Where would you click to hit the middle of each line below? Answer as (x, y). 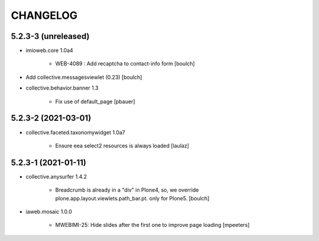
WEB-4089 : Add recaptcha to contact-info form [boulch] (125, 64)
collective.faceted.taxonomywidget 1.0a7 (75, 132)
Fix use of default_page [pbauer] (95, 101)
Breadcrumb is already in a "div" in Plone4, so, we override (127, 190)
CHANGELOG (44, 15)
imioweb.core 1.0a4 (49, 51)
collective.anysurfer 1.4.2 (56, 176)
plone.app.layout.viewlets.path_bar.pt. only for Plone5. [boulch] (132, 198)
